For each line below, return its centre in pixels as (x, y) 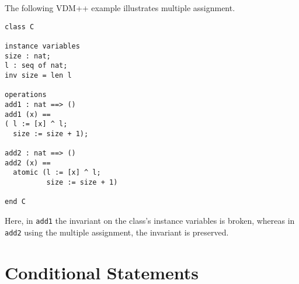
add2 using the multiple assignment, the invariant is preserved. (117, 232)
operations (26, 95)
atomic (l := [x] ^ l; (57, 173)
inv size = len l (38, 75)
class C (20, 27)
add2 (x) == (28, 163)
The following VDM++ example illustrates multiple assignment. (120, 8)
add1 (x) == (28, 114)
